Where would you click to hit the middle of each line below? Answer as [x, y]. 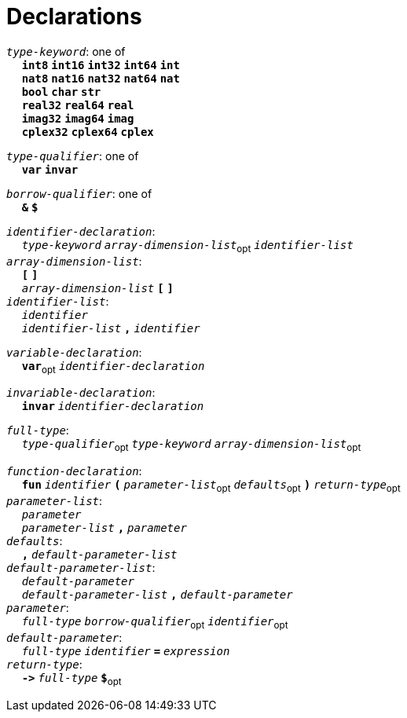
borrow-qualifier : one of [79, 193]
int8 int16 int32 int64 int [101, 65]
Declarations [74, 16]
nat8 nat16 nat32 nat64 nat [101, 78]
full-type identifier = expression [126, 651]
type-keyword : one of [66, 51]
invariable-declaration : [81, 393]
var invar [50, 169]
